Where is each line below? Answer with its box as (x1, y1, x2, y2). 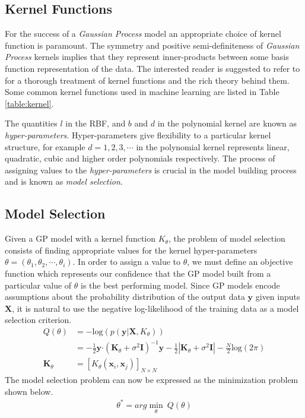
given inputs (255, 290, 300, 303)
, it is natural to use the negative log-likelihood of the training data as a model (12, 302, 299, 314)
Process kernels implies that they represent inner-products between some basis (5, 50, 289, 63)
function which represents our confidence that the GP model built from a (5, 267, 271, 279)
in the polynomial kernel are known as (157, 117, 297, 129)
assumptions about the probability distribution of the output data (5, 290, 245, 303)
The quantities (5, 117, 58, 129)
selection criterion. (5, 313, 72, 326)
